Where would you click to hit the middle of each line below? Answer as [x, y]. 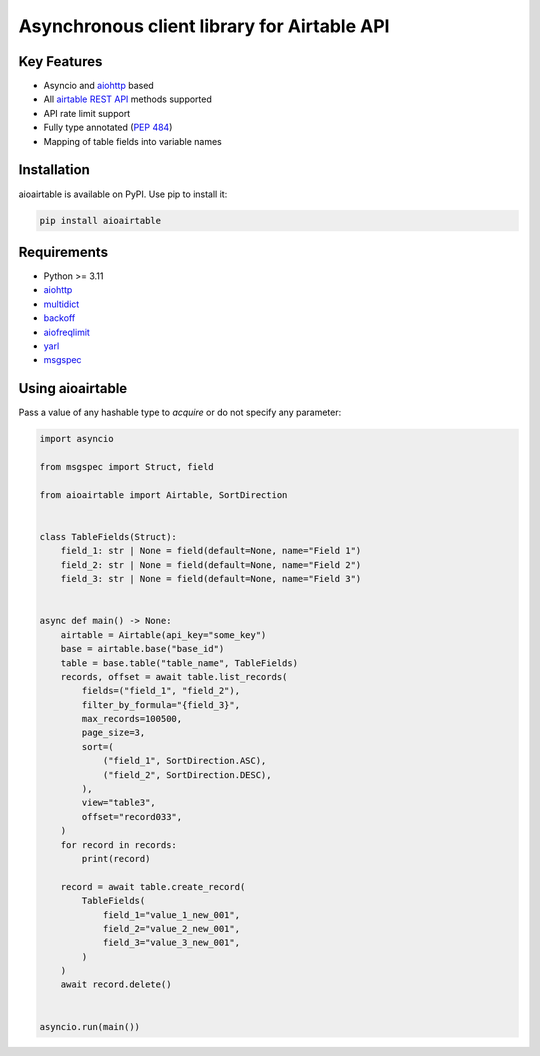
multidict [61, 304]
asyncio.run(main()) [89, 1026]
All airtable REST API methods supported [127, 99]
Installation [54, 170]
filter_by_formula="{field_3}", [160, 704]
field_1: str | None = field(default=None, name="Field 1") [211, 551]
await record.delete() [116, 984]
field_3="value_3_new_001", [171, 943]
